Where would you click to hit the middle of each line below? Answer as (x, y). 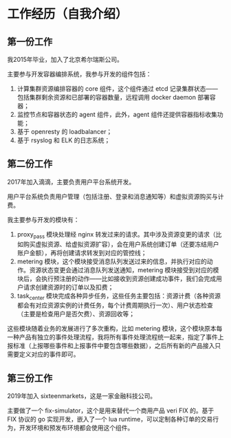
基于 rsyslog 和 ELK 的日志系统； (64, 140)
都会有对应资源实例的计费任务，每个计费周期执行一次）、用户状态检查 (115, 305)
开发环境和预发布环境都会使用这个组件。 (76, 428)
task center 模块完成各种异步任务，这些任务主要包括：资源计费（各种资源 (119, 296)
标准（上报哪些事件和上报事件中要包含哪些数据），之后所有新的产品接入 (114, 346)
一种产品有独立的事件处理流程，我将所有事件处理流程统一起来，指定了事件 (112, 337)
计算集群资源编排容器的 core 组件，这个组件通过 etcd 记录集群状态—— (118, 89)
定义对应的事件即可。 (49, 354)
